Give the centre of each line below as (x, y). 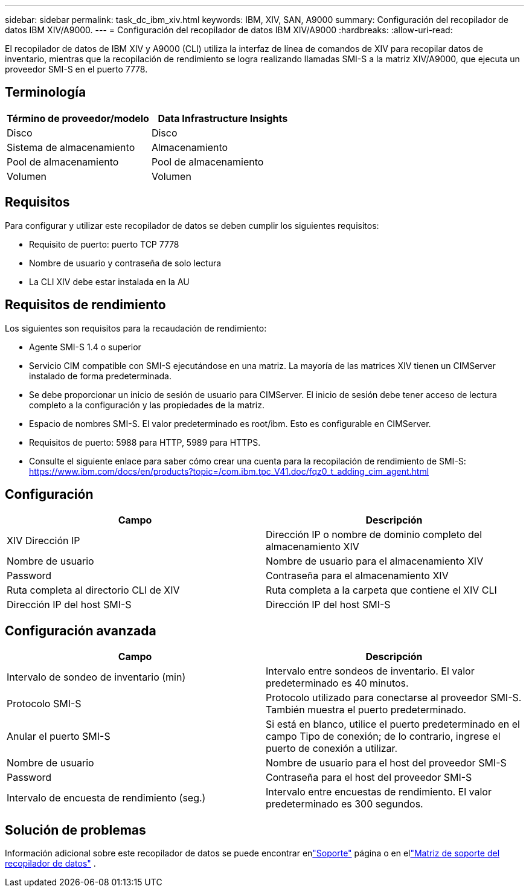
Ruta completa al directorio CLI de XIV (93, 590)
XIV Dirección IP (43, 541)
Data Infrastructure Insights (223, 118)
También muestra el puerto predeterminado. (366, 710)
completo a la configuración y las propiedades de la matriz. (147, 405)
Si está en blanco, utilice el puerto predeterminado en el (393, 724)
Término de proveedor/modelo (78, 118)
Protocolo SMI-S (44, 704)
